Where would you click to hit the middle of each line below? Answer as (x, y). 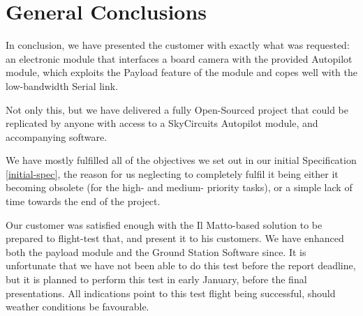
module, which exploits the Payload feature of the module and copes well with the (181, 72)
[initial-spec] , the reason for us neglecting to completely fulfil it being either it (172, 173)
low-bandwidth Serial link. (62, 85)
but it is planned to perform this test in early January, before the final (156, 279)
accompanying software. (57, 136)
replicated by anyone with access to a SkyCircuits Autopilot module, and (162, 123)
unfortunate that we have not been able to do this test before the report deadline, (181, 265)
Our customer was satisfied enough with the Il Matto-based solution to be (164, 224)
